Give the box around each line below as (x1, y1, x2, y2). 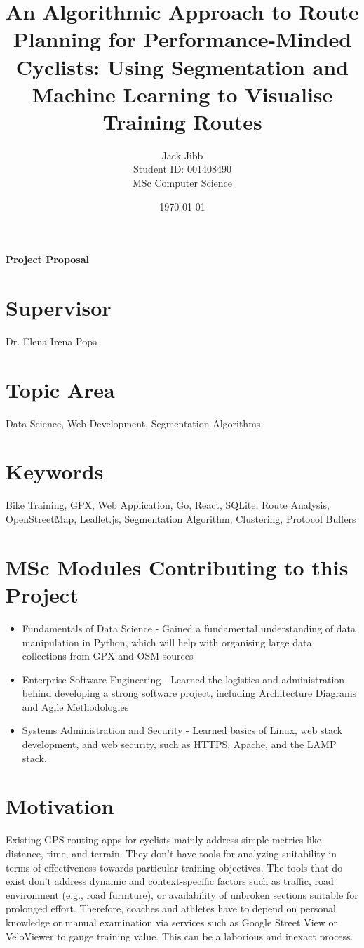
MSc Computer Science (133, 175, 232, 190)
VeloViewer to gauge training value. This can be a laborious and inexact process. (6, 928, 353, 943)
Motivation (6, 792, 114, 820)
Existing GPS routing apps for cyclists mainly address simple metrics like (6, 832, 322, 847)
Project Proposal (6, 252, 89, 267)
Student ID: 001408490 (133, 161, 231, 176)
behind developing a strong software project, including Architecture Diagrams (22, 686, 357, 700)
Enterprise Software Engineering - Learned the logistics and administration (22, 672, 345, 686)
